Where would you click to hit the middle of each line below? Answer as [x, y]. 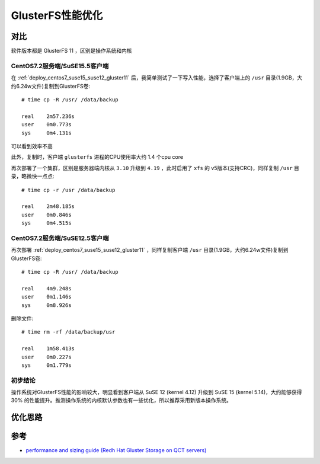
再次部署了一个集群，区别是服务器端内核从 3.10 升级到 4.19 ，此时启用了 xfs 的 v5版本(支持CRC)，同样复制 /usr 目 [155, 168]
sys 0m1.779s [47, 365]
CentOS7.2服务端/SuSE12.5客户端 [60, 238]
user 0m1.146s [47, 297]
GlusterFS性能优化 [57, 15]
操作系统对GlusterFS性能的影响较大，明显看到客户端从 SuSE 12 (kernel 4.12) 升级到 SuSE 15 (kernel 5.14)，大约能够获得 [156, 392]
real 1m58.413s [48, 349]
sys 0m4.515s [47, 223]
